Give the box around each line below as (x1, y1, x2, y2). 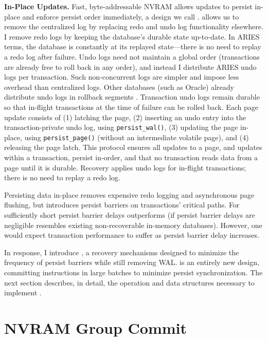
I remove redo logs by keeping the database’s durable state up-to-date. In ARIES (4, 31, 260, 42)
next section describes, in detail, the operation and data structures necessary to (4, 277, 255, 288)
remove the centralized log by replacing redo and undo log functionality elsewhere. (4, 21, 263, 32)
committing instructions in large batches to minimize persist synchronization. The (4, 267, 263, 277)
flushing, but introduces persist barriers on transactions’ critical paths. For (4, 199, 240, 210)
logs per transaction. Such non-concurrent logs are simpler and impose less (4, 71, 239, 82)
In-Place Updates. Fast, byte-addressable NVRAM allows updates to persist (4, 1, 253, 11)
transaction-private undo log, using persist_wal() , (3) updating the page (4, 122, 238, 132)
